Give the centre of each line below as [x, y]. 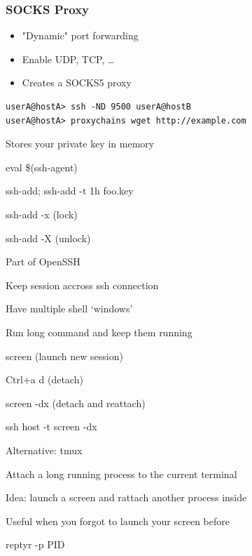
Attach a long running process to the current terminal [121, 474]
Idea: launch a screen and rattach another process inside [126, 497]
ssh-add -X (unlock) [48, 238]
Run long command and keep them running [99, 332]
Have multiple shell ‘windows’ [69, 309]
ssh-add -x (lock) [42, 214]
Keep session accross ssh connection [82, 285]
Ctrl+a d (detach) [44, 379]
